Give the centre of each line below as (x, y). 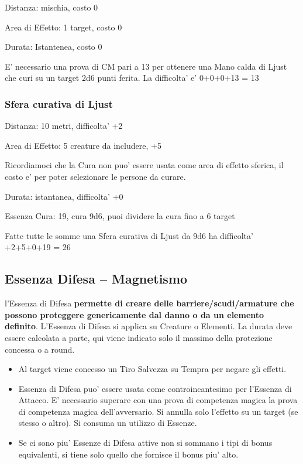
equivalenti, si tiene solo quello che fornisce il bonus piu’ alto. (128, 454)
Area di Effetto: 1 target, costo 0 (63, 27)
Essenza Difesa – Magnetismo (96, 279)
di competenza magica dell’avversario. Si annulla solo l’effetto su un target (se (158, 411)
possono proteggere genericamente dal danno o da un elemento (135, 314)
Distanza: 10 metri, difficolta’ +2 (64, 126)
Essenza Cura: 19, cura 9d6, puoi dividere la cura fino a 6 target (120, 216)
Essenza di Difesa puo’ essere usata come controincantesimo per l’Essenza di (155, 388)
